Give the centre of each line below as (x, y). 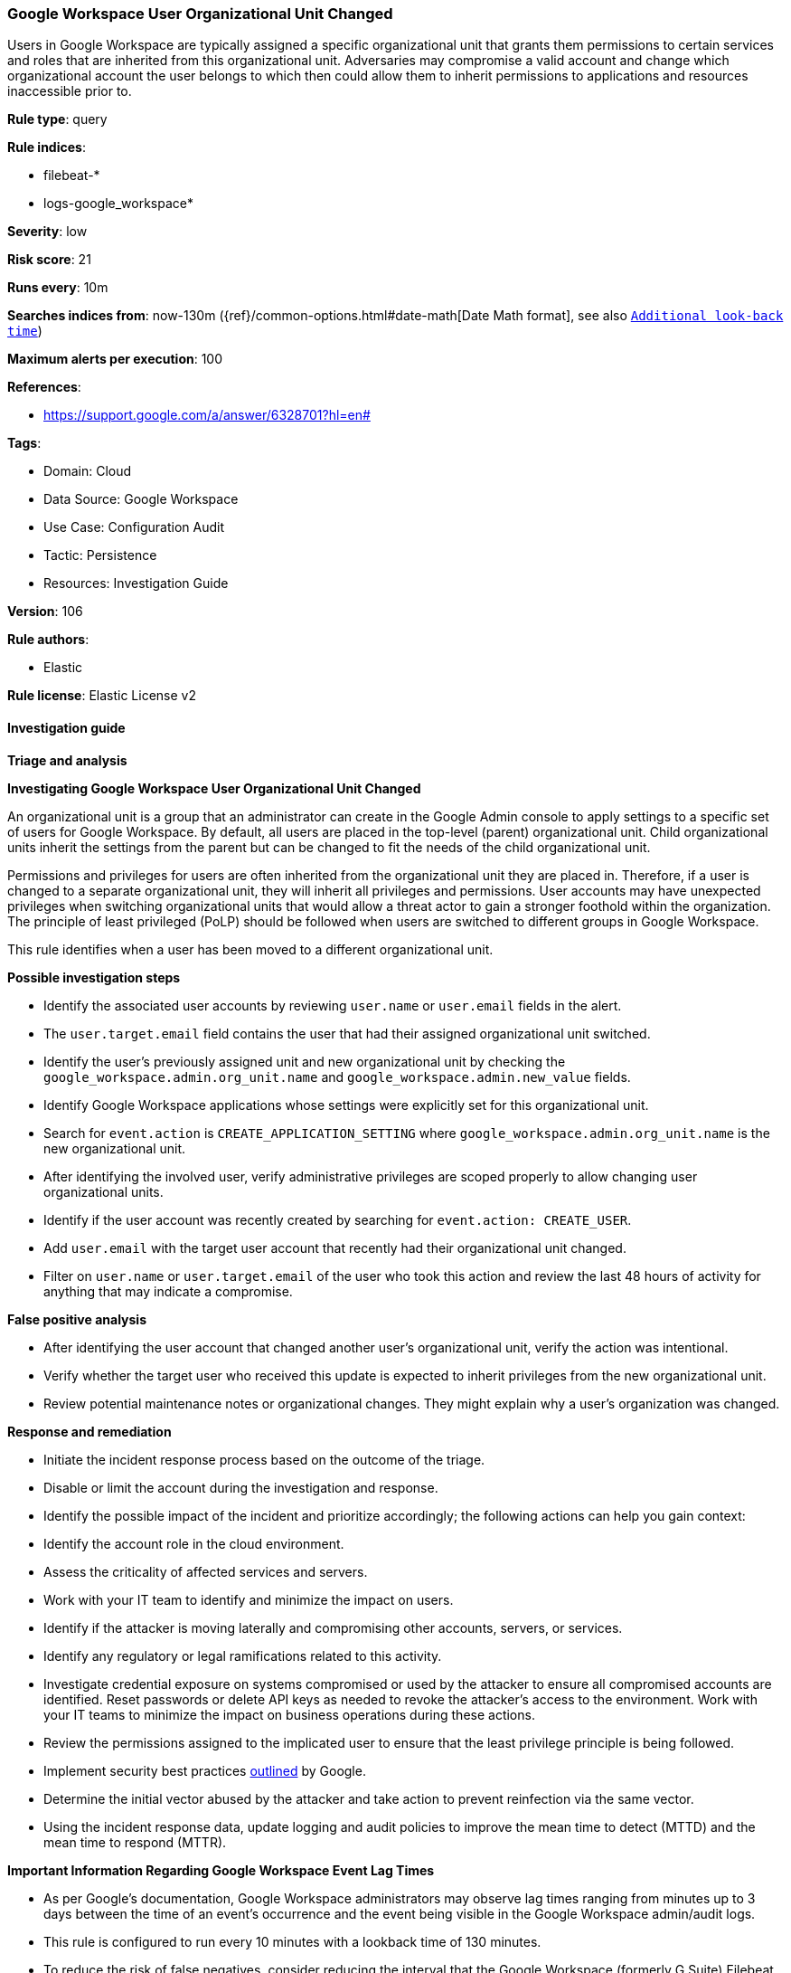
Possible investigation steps (94, 977)
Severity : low (47, 232)
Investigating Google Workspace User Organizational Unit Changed (214, 788)
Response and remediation (89, 1431)
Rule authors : (48, 640)
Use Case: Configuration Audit (134, 527)
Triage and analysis (67, 760)
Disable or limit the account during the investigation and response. (241, 1487)
